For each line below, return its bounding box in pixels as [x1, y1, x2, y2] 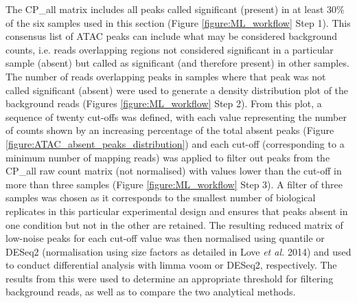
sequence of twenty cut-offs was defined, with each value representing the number [5, 109, 347, 124]
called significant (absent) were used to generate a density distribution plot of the [5, 82, 349, 97]
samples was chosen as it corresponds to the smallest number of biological [5, 190, 316, 205]
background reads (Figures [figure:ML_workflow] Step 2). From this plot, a [5, 96, 322, 111]
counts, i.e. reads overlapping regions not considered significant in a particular [5, 42, 334, 56]
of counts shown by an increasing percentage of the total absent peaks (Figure [5, 123, 334, 137]
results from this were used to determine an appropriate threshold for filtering [5, 271, 334, 285]
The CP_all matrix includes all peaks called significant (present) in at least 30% [5, 2, 345, 16]
